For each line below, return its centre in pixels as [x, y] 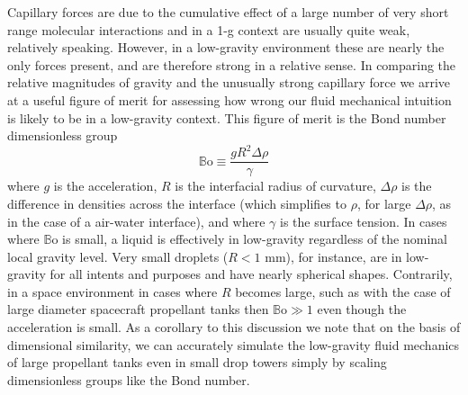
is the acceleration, [105, 186]
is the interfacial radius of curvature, [275, 186]
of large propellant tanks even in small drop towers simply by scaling [197, 362]
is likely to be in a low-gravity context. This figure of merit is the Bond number [227, 117]
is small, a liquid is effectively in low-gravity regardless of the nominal [255, 239]
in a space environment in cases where [112, 291]
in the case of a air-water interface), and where [136, 221]
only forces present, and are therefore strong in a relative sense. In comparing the [232, 64]
